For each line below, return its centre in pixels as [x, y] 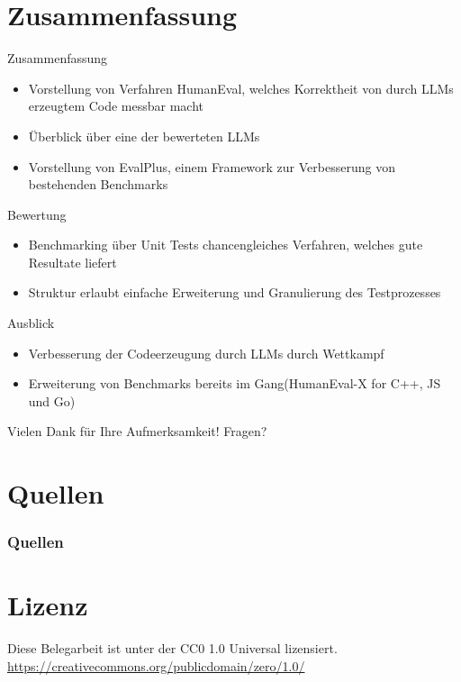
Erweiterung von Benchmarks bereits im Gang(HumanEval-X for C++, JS [235, 383]
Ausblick [31, 323]
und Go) [52, 400]
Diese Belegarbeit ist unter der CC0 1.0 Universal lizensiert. [172, 648]
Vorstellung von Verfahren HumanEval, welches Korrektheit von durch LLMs [241, 88]
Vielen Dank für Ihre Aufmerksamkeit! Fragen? [137, 431]
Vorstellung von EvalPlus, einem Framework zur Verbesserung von [212, 166]
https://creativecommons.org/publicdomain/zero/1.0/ [156, 665]
